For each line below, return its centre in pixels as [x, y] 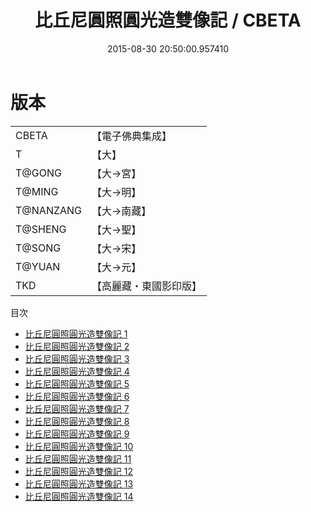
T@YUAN [38, 266]
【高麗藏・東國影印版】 [147, 286]
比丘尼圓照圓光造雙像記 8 [77, 421]
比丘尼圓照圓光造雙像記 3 [77, 358]
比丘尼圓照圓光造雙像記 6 [77, 396]
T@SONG [38, 248]
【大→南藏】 [121, 211]
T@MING [37, 191]
